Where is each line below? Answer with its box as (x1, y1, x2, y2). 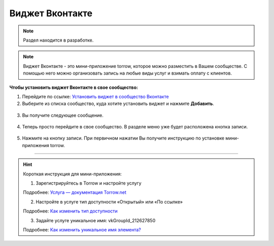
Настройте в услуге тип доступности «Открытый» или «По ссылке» (36, 198, 183, 205)
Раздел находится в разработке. (23, 37, 94, 43)
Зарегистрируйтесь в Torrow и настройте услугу (36, 180, 142, 186)
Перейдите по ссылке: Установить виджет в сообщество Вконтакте (22, 93, 169, 99)
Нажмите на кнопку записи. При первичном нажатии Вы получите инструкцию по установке (22, 135, 225, 142)
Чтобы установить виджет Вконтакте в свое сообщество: (9, 84, 138, 90)
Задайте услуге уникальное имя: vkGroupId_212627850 (36, 217, 156, 223)
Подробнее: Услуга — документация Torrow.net (23, 189, 127, 195)
